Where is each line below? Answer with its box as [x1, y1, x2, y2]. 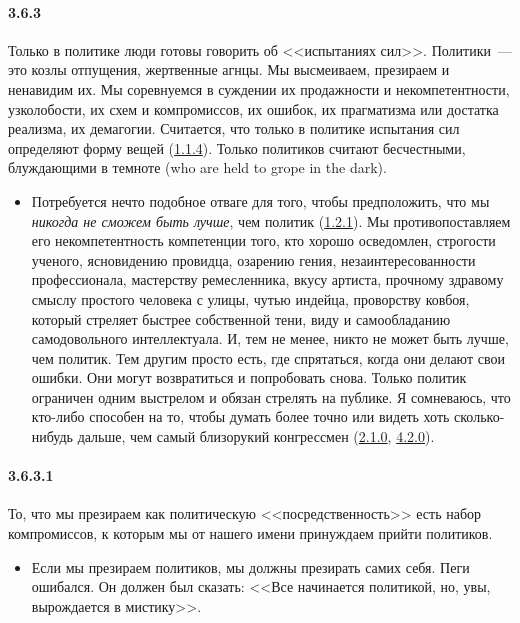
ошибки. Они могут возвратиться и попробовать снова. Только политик [31, 367, 467, 388]
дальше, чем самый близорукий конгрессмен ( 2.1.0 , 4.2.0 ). [77, 426, 435, 447]
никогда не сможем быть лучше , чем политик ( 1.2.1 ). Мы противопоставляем [31, 210, 511, 231]
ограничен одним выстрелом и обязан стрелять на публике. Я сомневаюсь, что [31, 386, 511, 407]
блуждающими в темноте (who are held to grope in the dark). [8, 157, 387, 178]
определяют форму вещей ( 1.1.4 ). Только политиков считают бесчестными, [8, 137, 466, 158]
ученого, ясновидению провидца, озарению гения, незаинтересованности [31, 249, 476, 270]
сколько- [454, 406, 505, 427]
